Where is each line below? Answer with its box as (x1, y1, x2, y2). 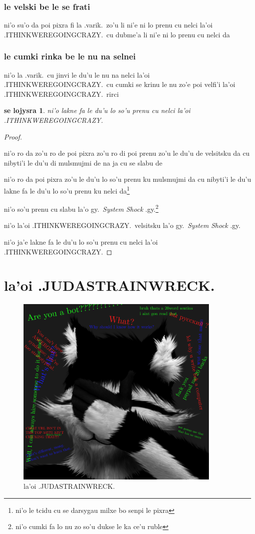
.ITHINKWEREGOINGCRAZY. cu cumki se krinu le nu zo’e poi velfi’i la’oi (4, 79, 235, 89)
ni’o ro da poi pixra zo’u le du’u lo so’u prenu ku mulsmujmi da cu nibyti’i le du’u (4, 174, 251, 184)
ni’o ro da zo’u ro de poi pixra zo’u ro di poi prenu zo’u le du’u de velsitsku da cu (4, 148, 250, 158)
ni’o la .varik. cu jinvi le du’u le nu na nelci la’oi (4, 69, 150, 80)
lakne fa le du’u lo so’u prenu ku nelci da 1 (4, 184, 130, 196)
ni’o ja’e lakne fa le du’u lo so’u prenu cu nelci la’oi (4, 237, 158, 247)
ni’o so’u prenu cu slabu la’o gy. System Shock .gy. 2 (4, 202, 159, 214)
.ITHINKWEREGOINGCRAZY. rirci (4, 88, 119, 99)
